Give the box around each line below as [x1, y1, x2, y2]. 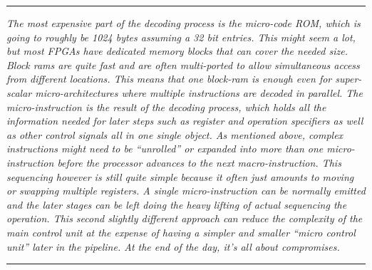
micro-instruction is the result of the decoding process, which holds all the [6, 99, 326, 114]
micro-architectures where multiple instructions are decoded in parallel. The [35, 85, 363, 100]
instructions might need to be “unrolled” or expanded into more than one [6, 141, 324, 156]
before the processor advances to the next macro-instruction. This [57, 155, 341, 170]
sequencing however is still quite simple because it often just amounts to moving [6, 169, 354, 184]
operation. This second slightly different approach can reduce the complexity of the [6, 211, 363, 226]
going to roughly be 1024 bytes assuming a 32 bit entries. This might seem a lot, [6, 29, 356, 44]
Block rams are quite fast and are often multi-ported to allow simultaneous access [6, 57, 360, 72]
